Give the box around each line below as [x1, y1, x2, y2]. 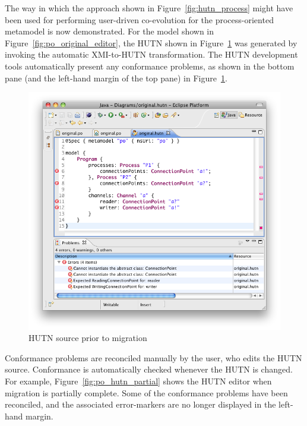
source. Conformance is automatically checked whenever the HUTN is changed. [5, 363, 293, 375]
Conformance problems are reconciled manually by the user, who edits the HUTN [5, 351, 302, 364]
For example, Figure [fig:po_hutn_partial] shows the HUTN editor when [5, 374, 272, 387]
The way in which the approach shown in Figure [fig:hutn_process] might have [5, 2, 293, 14]
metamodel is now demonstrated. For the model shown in [5, 25, 214, 37]
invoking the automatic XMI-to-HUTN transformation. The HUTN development [5, 48, 298, 61]
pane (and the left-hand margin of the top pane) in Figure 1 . [5, 71, 227, 84]
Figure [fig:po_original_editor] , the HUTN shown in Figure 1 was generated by [5, 36, 297, 49]
